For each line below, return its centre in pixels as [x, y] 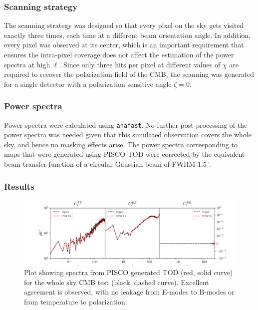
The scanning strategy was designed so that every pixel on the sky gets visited [124, 25]
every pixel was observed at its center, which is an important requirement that [124, 45]
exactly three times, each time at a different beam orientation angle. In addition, [128, 35]
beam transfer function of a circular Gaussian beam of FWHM [100, 164]
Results [19, 186]
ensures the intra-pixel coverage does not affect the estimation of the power [119, 54]
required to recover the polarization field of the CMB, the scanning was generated [129, 74]
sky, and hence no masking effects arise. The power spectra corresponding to [121, 144]
